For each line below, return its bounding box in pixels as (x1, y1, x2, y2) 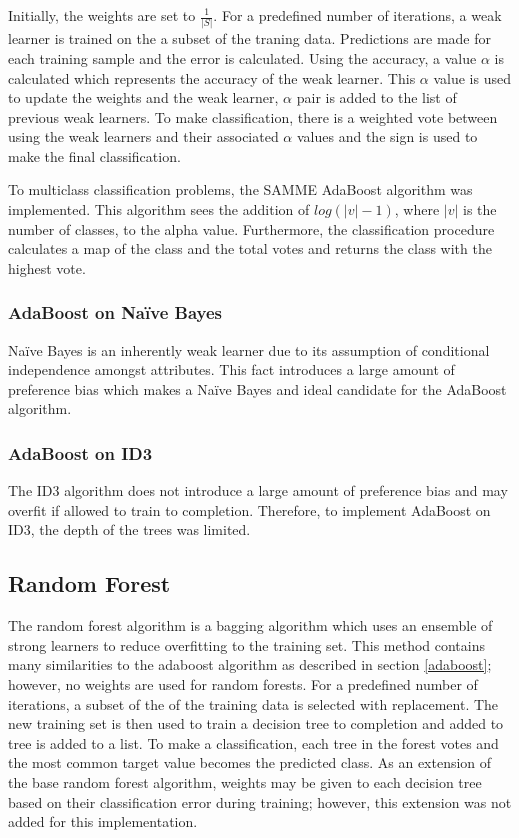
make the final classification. (8, 145, 181, 166)
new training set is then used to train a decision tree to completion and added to (8, 713, 504, 734)
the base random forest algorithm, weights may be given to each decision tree (8, 771, 482, 792)
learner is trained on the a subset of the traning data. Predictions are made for (8, 28, 492, 49)
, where (394, 199, 440, 220)
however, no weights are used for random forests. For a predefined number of (8, 674, 478, 695)
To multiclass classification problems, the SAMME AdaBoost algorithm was (8, 179, 473, 200)
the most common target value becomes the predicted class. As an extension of (8, 752, 492, 773)
